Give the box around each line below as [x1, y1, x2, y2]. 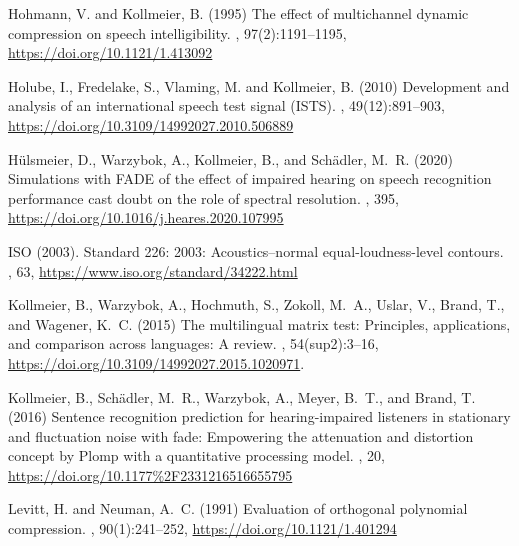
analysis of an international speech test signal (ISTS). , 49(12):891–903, [8, 95, 445, 116]
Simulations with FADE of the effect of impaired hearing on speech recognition [8, 168, 492, 189]
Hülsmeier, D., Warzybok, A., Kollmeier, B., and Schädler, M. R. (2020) [8, 148, 453, 169]
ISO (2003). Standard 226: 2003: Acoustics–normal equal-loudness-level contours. [8, 240, 504, 261]
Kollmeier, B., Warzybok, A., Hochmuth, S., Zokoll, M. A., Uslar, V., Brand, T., [8, 294, 505, 315]
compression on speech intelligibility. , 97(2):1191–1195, [8, 22, 347, 43]
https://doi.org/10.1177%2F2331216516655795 [8, 464, 293, 485]
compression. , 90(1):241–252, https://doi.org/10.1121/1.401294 [8, 518, 397, 539]
